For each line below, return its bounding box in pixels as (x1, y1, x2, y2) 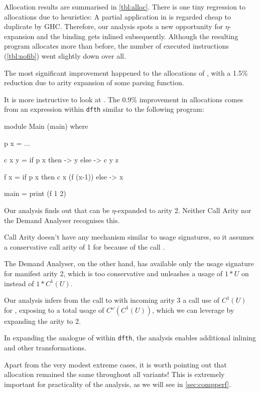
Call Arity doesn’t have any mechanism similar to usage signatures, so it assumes (4, 232, 254, 242)
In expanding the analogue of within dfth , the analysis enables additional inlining (4, 332, 256, 343)
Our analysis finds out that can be (4, 205, 110, 215)
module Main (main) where (4, 121, 88, 131)
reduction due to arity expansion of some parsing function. (4, 77, 184, 88)
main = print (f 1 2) (4, 188, 66, 199)
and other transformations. (4, 342, 87, 352)
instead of (4, 278, 34, 288)
